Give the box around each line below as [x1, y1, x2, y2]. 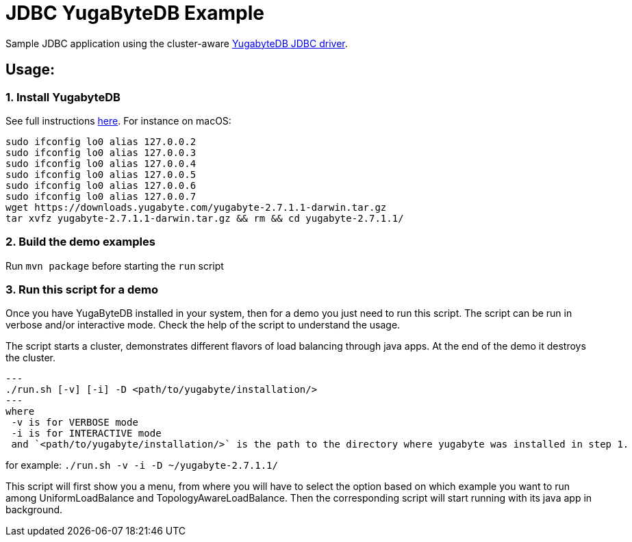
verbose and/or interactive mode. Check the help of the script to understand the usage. [5, 319, 401, 331]
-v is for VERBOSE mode [11, 417, 138, 428]
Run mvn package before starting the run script [5, 259, 224, 272]
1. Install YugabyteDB [5, 90, 121, 104]
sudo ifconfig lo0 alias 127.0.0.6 [5, 179, 197, 191]
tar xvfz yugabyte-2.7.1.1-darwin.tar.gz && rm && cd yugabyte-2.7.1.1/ [5, 212, 404, 224]
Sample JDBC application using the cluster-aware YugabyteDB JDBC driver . [5, 37, 348, 49]
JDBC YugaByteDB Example [5, 1, 265, 25]
